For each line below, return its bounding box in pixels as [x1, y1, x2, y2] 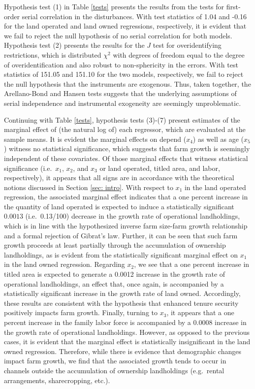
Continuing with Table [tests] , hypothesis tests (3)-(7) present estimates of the [4, 114, 240, 125]
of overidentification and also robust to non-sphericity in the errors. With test [4, 59, 238, 69]
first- [226, 1, 241, 11]
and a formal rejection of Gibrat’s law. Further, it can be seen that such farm [4, 230, 238, 240]
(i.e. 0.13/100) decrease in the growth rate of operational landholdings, [25, 211, 240, 221]
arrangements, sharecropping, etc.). [4, 375, 110, 385]
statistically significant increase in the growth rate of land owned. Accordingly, [4, 288, 241, 298]
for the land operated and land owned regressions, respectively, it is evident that [4, 21, 247, 31]
